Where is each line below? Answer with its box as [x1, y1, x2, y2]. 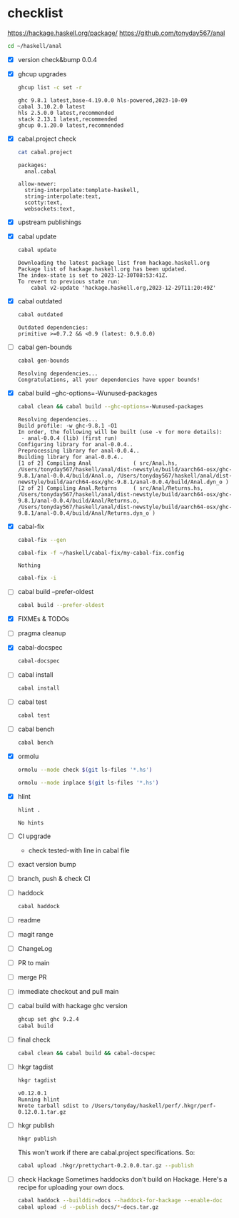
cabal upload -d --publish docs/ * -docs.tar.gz [17, 1203, 159, 1211]
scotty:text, [24, 198, 63, 206]
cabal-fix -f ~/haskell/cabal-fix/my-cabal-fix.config [17, 549, 185, 556]
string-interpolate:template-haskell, [24, 186, 140, 193]
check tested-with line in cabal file [28, 846, 130, 855]
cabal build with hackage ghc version [17, 1002, 128, 1010]
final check [17, 1035, 51, 1044]
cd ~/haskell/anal [7, 42, 62, 49]
